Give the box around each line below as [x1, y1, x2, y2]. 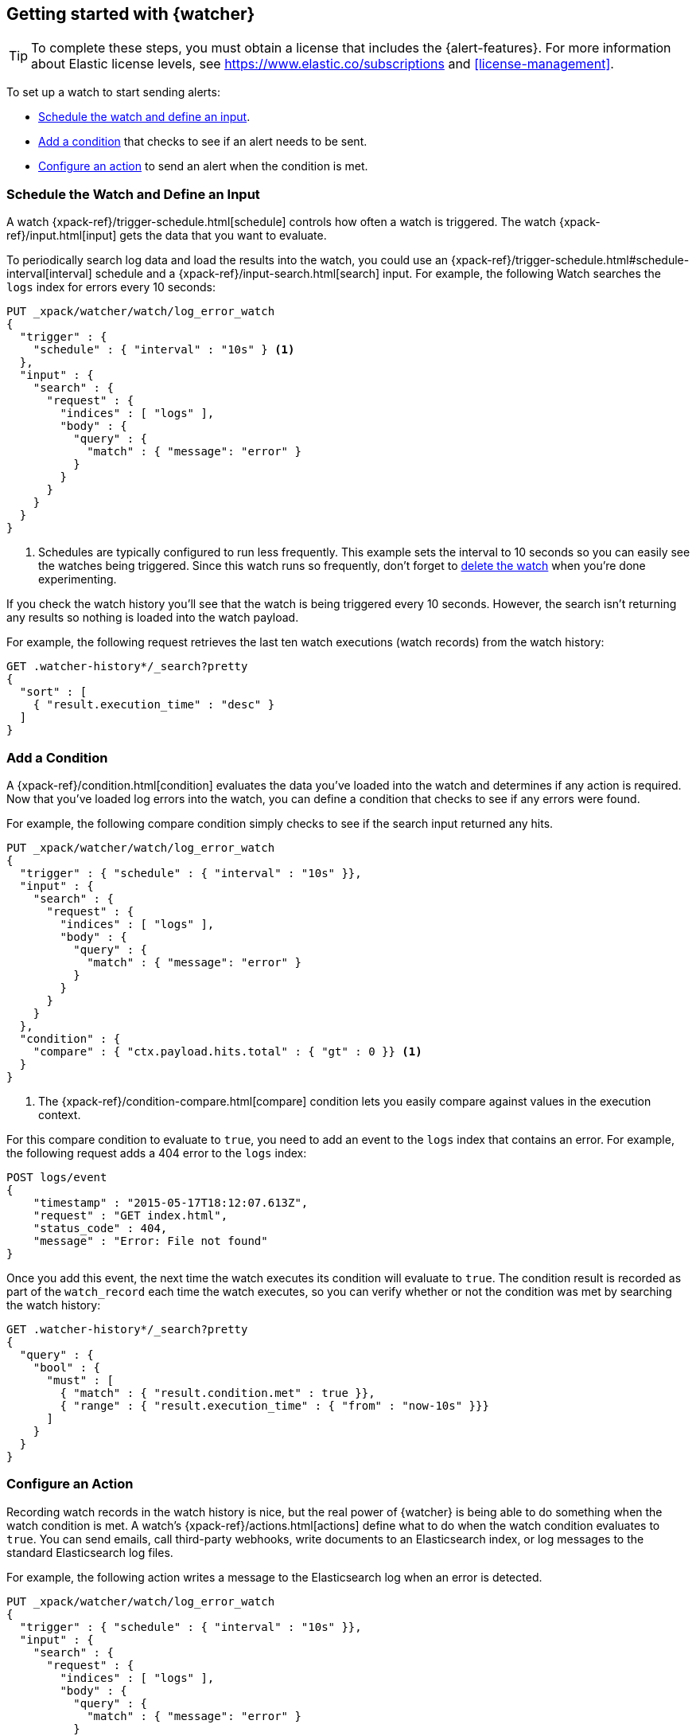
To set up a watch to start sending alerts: [6, 85, 220, 99]
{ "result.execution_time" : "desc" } [33, 698, 275, 712]
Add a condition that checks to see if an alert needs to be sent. [38, 135, 367, 149]
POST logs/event [6, 1170, 107, 1184]
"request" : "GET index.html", [33, 1208, 228, 1222]
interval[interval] [6, 267, 92, 281]
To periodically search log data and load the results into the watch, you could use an [6, 253, 449, 267]
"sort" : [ [19, 685, 87, 699]
